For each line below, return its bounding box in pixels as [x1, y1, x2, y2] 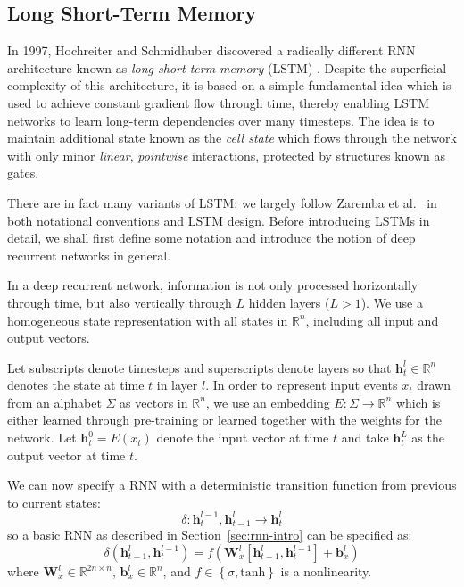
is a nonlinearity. [280, 562, 372, 580]
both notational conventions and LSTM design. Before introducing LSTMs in [7, 211, 430, 229]
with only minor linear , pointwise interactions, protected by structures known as [7, 145, 446, 164]
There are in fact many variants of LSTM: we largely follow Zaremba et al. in [7, 193, 437, 211]
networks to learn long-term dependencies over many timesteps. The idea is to [7, 111, 435, 129]
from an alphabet [7, 393, 102, 411]
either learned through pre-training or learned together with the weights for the [7, 410, 442, 429]
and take [341, 428, 389, 447]
